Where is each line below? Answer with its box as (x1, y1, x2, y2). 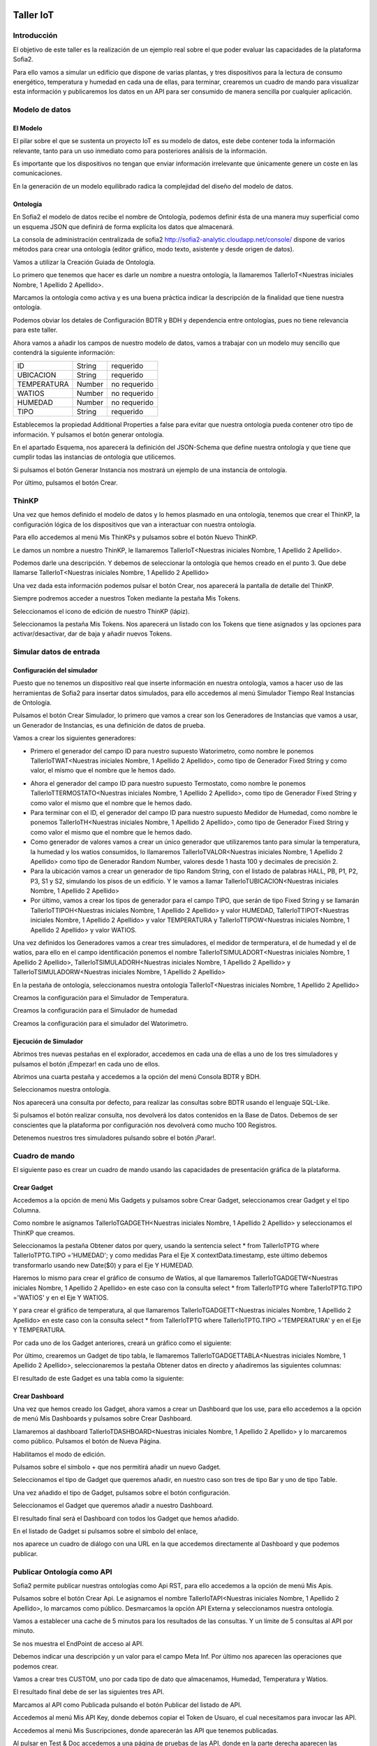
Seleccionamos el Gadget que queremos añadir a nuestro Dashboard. (13, 1502, 214, 1510)
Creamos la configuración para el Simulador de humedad (13, 1006, 177, 1015)
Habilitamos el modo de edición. (13, 1450, 106, 1458)
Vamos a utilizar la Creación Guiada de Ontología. (13, 258, 156, 266)
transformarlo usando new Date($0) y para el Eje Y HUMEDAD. (13, 1261, 194, 1269)
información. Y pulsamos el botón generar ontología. (13, 430, 164, 439)
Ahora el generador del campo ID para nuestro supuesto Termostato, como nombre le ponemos (30, 779, 306, 787)
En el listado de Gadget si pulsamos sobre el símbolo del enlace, (13, 1527, 198, 1535)
